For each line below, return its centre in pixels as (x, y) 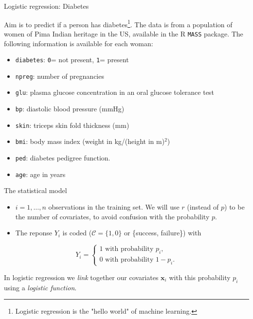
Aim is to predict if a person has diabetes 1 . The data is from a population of (118, 23)
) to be (235, 206)
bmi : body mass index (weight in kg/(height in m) (90, 141)
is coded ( (77, 233)
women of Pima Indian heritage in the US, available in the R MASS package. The (124, 33)
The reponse (34, 233)
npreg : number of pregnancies (60, 76)
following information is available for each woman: (79, 43)
